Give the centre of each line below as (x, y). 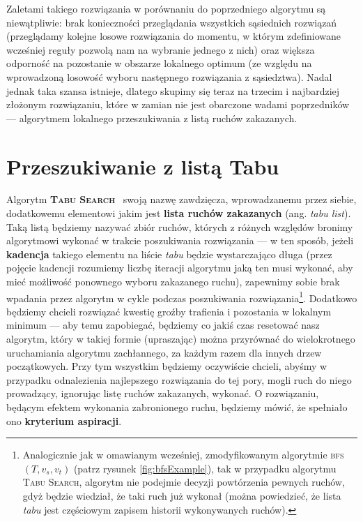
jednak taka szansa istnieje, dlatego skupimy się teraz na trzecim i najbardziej (173, 90)
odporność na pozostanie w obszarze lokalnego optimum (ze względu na (159, 63)
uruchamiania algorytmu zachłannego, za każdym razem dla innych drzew (164, 352)
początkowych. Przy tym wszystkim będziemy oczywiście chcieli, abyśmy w (167, 366)
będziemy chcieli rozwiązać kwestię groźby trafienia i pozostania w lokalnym (169, 311)
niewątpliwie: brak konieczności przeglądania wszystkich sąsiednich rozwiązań (172, 22)
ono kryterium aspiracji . (64, 420)
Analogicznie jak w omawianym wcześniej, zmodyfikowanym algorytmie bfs (183, 455)
